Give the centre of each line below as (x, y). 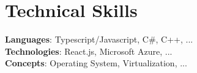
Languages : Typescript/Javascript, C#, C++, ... (99, 39)
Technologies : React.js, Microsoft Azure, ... (89, 51)
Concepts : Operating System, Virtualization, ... (96, 63)
